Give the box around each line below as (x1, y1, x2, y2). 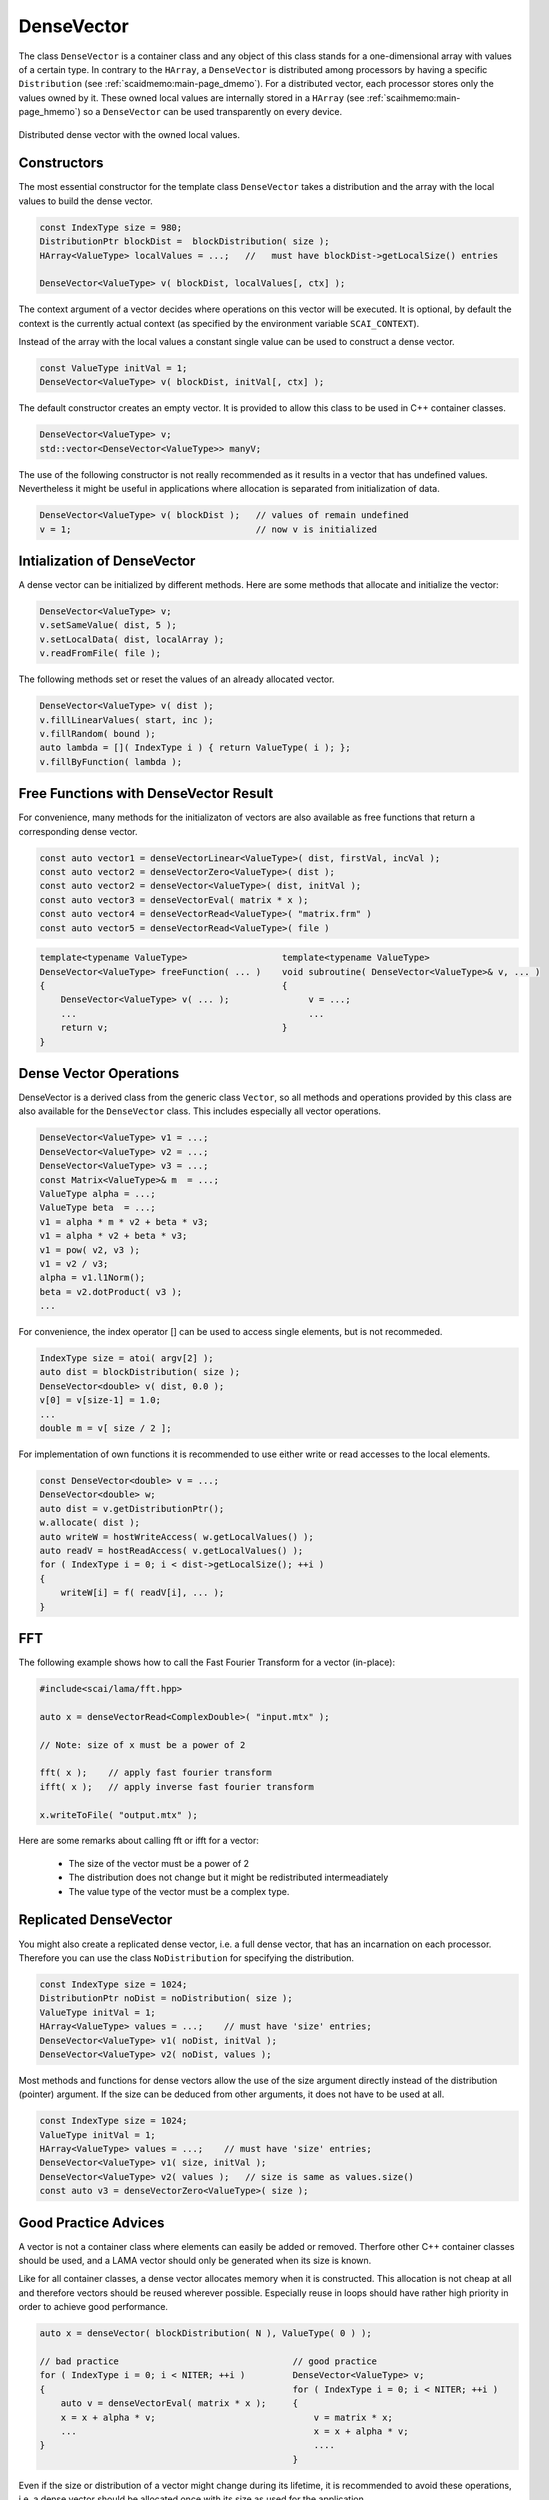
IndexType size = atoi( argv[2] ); (39, 1353, 214, 1364)
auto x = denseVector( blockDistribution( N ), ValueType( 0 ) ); (39, 2328, 372, 2339)
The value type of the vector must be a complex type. (68, 1885, 290, 1897)
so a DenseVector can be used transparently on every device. (83, 106, 343, 118)
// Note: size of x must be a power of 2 (39, 1739, 246, 1750)
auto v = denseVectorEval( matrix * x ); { (60, 2398, 299, 2409)
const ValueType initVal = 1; (39, 363, 188, 374)
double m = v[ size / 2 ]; (39, 1423, 172, 1434)
